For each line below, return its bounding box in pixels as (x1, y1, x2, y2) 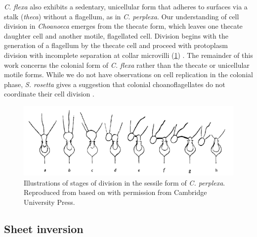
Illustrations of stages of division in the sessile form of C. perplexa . (24, 177, 225, 188)
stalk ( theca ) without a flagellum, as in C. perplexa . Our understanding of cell (4, 11, 239, 21)
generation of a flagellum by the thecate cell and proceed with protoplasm (4, 40, 228, 50)
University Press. (24, 196, 75, 207)
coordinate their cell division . (4, 89, 94, 99)
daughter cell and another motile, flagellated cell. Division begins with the (4, 30, 228, 41)
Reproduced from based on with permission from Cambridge (24, 187, 207, 197)
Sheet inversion (4, 221, 84, 236)
